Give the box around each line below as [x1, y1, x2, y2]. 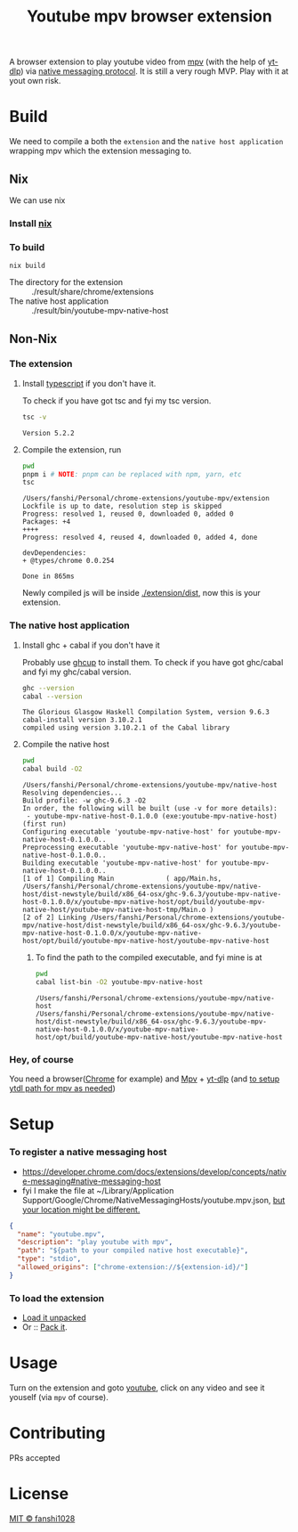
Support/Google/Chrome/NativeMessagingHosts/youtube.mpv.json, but [21, 1194, 286, 1205]
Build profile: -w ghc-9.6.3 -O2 [21, 796, 147, 805]
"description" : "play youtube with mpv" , [17, 1238, 173, 1247]
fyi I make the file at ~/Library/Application [21, 1185, 174, 1195]
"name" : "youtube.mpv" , [17, 1229, 105, 1239]
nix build [9, 261, 46, 271]
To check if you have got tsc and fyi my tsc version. [21, 395, 212, 406]
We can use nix [9, 194, 66, 206]
